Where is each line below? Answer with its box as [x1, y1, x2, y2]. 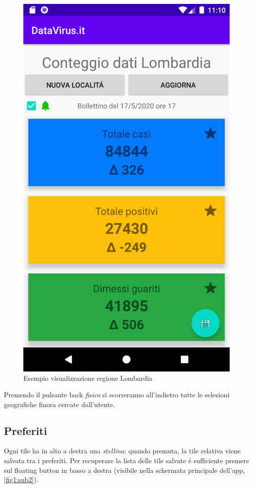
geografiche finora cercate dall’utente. [4, 399, 115, 409]
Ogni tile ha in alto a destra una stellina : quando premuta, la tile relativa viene [4, 446, 241, 456]
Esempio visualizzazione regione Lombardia [23, 373, 153, 383]
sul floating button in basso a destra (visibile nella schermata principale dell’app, [4, 465, 245, 475]
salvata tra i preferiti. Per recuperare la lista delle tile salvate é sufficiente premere [4, 455, 250, 465]
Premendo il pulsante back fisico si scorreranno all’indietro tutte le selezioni [4, 389, 230, 399]
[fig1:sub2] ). [4, 474, 38, 485]
